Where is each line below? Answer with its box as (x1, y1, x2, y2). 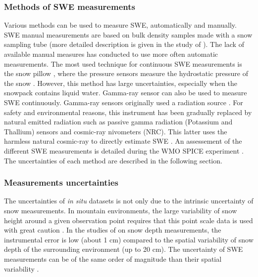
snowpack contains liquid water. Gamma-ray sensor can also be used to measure (4, 87, 247, 98)
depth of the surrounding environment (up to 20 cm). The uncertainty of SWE (4, 244, 243, 254)
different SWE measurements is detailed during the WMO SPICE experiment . (4, 145, 244, 156)
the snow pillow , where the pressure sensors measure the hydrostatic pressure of (4, 68, 248, 79)
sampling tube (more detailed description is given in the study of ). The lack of (4, 39, 244, 49)
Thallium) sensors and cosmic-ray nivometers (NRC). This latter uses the (4, 126, 227, 136)
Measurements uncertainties (4, 176, 118, 189)
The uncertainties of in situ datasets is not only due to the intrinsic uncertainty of (4, 196, 254, 206)
